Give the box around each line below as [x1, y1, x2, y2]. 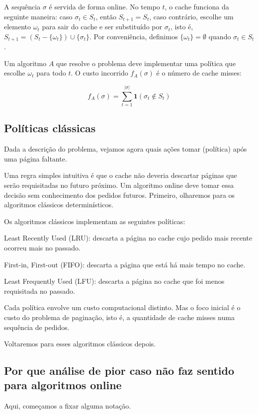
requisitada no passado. [4, 285, 76, 296]
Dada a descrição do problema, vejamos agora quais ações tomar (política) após [4, 144, 247, 154]
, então [95, 11, 117, 21]
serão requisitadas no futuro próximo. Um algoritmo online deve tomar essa [4, 179, 234, 190]
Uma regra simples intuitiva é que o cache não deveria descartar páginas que [4, 170, 237, 180]
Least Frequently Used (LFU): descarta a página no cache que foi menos [4, 276, 225, 286]
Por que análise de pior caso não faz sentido [4, 363, 235, 378]
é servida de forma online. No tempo [49, 1, 160, 11]
